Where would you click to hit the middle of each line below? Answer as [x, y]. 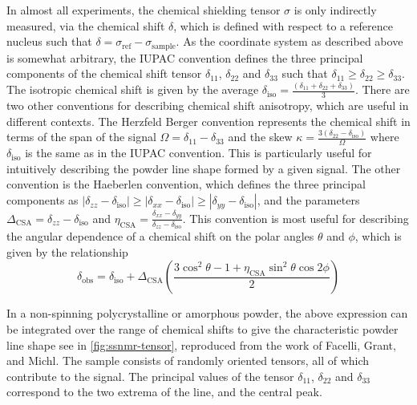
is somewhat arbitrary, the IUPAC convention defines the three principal [185, 57]
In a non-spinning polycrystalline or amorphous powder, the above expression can [207, 313]
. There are [382, 89]
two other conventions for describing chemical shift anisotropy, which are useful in [208, 105]
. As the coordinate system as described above [289, 41]
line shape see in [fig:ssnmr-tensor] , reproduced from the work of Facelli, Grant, [201, 344]
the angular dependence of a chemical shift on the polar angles [160, 236]
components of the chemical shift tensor [104, 73]
